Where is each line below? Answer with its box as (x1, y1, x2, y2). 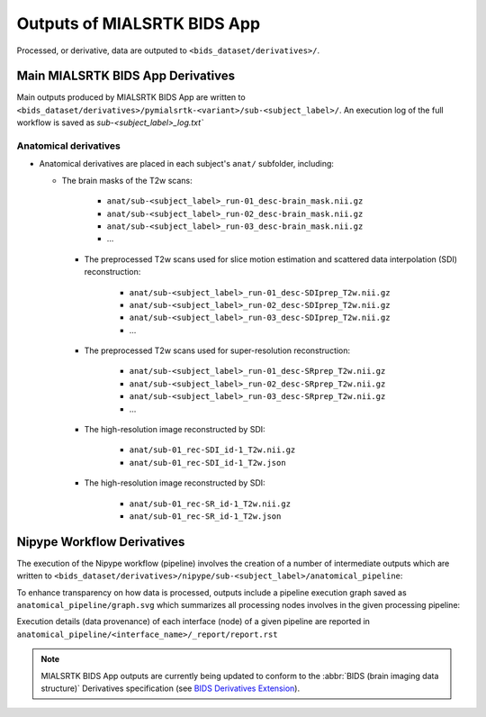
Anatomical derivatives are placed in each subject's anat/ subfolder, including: (39, 159, 335, 169)
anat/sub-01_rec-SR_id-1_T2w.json (129, 511, 282, 522)
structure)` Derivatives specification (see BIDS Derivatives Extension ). (40, 683, 301, 694)
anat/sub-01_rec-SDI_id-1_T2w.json (129, 458, 287, 467)
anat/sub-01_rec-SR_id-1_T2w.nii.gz (129, 498, 292, 509)
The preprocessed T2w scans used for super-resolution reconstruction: (84, 345, 351, 356)
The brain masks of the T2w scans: (61, 175, 193, 186)
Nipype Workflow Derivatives (16, 534, 185, 549)
